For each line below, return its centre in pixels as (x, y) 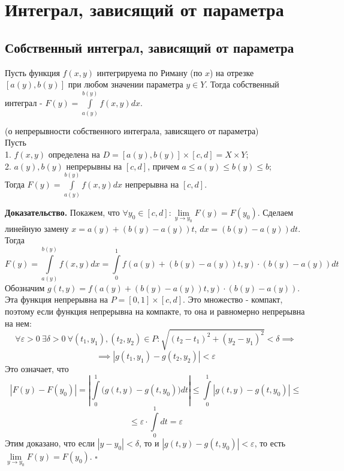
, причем (163, 166)
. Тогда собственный (242, 84)
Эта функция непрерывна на (57, 299)
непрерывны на (94, 166)
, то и (149, 443)
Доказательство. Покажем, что (62, 212)
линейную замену (37, 228)
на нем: (18, 323)
